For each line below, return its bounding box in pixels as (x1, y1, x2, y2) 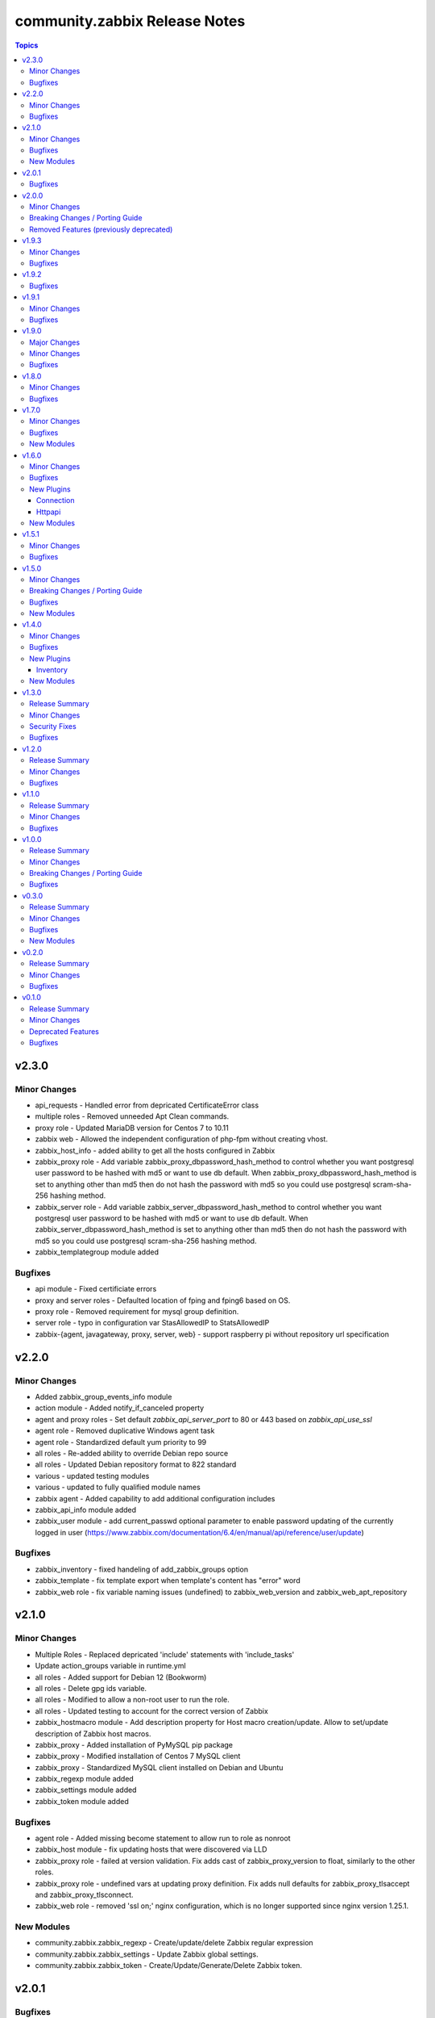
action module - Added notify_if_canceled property (35, 1403, 205, 1413)
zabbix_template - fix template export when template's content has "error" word (35, 1576, 301, 1585)
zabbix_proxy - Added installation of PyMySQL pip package (35, 1740, 234, 1749)
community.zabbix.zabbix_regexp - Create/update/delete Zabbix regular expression (35, 1938, 313, 1948)
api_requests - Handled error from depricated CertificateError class (35, 1100, 259, 1110)
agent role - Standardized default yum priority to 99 (35, 1437, 207, 1447)
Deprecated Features (29, 1026, 100, 1036)
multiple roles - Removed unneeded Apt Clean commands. (35, 1112, 230, 1121)
